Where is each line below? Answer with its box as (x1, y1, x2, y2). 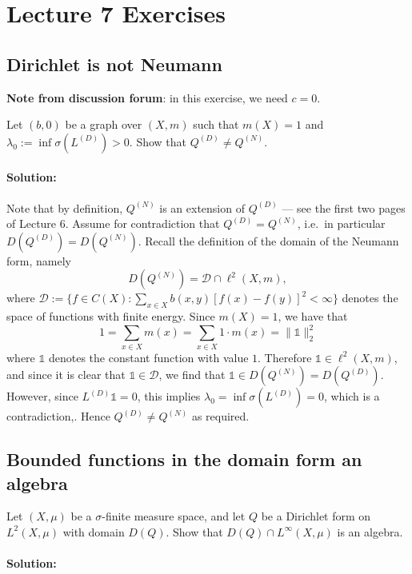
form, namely (6, 252, 71, 269)
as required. (191, 408, 250, 425)
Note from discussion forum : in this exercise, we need (6, 89, 288, 106)
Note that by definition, (6, 199, 123, 216)
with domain (62, 523, 125, 540)
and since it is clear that (6, 366, 126, 383)
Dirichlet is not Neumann (6, 51, 222, 76)
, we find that (158, 366, 226, 383)
